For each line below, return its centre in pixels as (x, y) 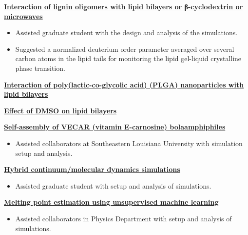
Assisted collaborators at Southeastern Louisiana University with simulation (129, 143)
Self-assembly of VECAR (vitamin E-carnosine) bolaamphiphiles (115, 127)
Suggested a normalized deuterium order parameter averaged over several (125, 49)
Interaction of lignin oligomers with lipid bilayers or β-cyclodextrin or (124, 6)
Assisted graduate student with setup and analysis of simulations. (113, 185)
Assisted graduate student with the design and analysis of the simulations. (126, 32)
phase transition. (40, 68)
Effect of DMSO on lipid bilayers (60, 110)
